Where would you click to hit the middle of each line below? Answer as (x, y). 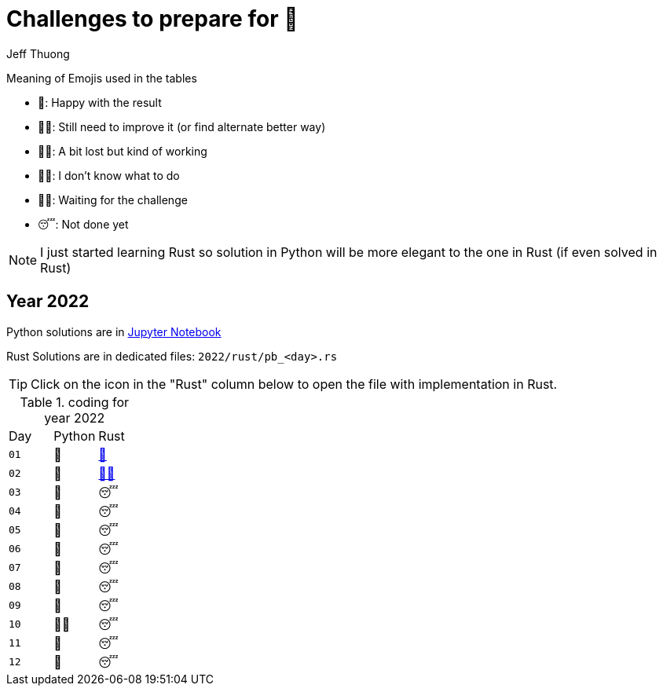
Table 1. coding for (75, 402)
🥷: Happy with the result (100, 102)
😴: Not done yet (83, 224)
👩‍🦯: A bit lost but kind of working (123, 151)
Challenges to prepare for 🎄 (152, 19)
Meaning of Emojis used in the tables (102, 78)
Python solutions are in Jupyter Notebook (114, 331)
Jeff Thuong (38, 53)
